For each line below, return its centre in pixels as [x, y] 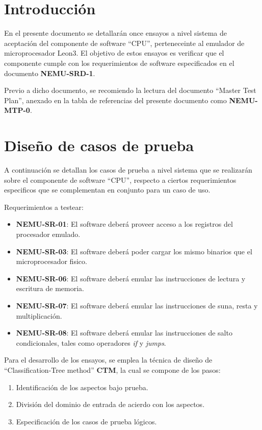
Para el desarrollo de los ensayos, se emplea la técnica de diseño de [108, 360]
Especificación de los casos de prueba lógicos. [86, 421]
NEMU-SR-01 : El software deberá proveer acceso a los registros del [124, 224]
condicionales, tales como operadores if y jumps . [91, 342]
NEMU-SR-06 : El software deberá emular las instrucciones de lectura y [131, 278]
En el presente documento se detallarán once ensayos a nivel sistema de [115, 33]
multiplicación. [39, 315]
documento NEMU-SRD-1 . [50, 73]
